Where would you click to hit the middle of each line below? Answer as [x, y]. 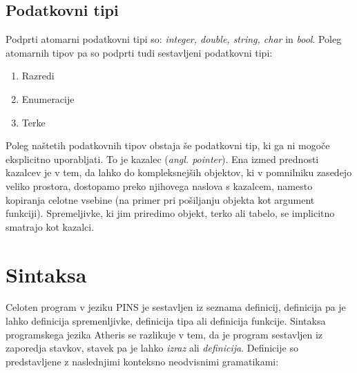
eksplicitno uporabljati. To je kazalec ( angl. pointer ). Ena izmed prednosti [162, 159]
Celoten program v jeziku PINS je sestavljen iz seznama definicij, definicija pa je [176, 307]
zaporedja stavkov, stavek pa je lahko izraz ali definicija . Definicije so [152, 348]
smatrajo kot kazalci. [50, 226]
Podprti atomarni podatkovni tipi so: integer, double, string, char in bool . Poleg [174, 39]
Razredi [38, 76]
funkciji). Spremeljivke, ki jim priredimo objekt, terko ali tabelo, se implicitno [170, 213]
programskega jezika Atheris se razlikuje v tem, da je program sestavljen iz [164, 334]
